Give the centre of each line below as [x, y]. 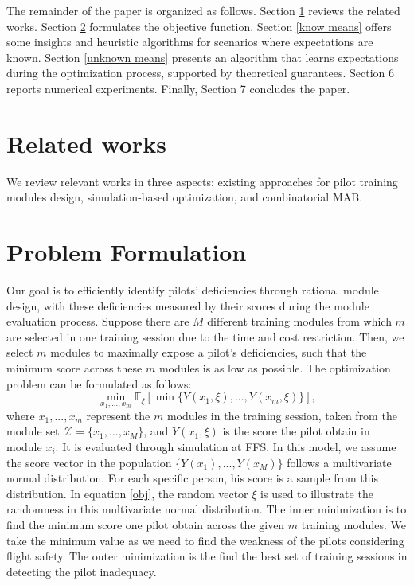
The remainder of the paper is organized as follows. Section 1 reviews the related [203, 10]
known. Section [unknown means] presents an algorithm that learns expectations [203, 57]
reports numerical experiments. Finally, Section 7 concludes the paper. [178, 88]
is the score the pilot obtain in [296, 431]
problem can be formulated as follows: [99, 383]
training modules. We [353, 524]
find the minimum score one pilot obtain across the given [146, 524]
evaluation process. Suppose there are [98, 321]
